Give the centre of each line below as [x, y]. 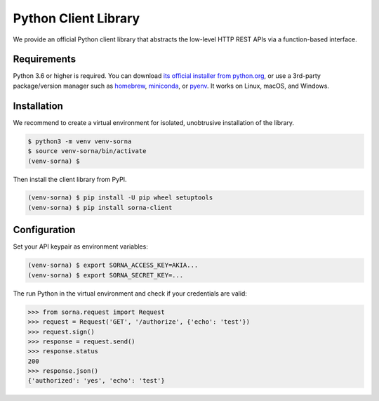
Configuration [44, 230]
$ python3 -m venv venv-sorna [80, 141]
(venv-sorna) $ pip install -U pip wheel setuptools [120, 198]
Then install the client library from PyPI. [70, 179]
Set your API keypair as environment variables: [81, 246]
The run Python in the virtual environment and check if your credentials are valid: [130, 293]
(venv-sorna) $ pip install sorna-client [100, 208]
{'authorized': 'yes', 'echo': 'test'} [96, 381]
